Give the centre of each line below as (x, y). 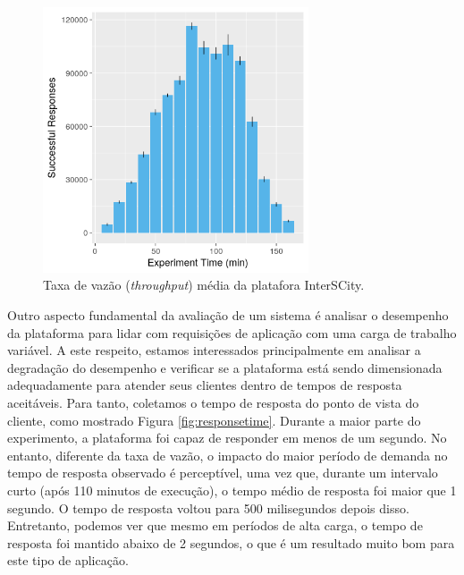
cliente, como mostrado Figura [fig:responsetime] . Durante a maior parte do (214, 420)
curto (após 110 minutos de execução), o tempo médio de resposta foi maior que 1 (232, 490)
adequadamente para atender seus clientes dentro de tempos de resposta (205, 385)
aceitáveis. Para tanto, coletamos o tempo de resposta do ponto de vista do (213, 402)
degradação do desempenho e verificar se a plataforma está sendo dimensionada (225, 367)
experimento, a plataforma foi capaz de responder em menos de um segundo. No (227, 438)
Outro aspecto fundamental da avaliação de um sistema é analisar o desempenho (228, 314)
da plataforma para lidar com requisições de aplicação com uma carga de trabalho (232, 332)
